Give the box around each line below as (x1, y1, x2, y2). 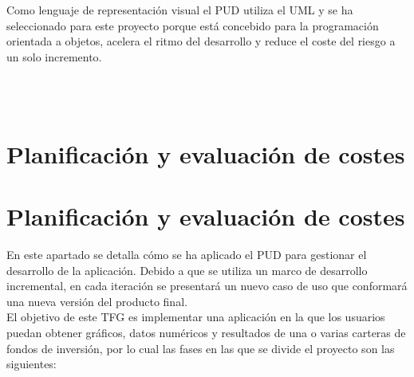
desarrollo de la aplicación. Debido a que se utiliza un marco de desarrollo (6, 261, 368, 278)
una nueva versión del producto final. (6, 293, 187, 309)
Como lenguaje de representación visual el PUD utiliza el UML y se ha (6, 2, 353, 18)
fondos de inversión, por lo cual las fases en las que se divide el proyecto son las (6, 340, 395, 356)
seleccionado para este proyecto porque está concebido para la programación (6, 17, 379, 33)
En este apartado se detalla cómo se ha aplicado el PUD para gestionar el (6, 246, 367, 263)
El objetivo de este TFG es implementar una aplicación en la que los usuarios (6, 308, 385, 325)
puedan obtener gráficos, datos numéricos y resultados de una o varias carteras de (6, 324, 406, 341)
